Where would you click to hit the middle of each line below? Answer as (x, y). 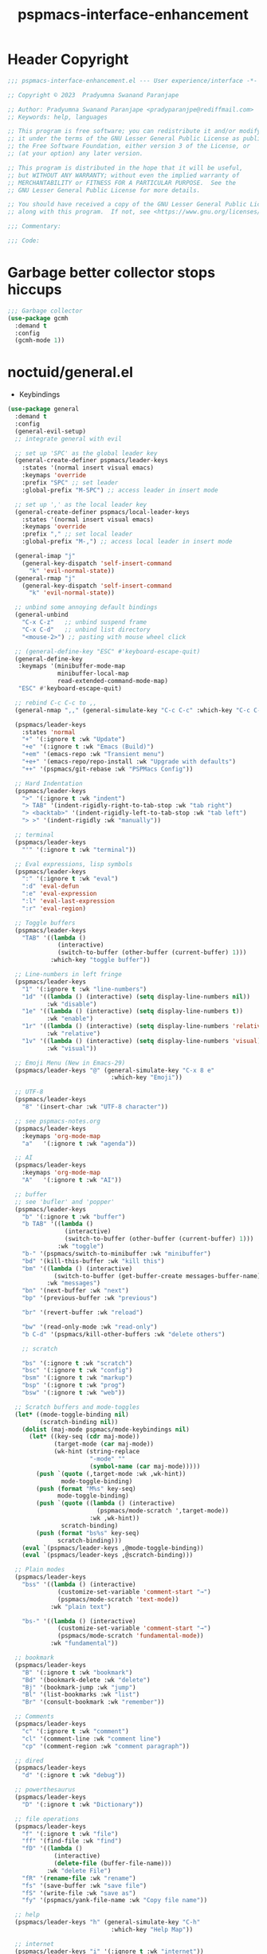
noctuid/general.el (70, 373)
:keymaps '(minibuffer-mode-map (72, 666)
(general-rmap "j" (45, 578)
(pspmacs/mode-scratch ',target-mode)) (162, 1511)
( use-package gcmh (38, 318)
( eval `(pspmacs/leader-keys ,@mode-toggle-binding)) (113, 1548)
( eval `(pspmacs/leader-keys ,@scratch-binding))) (108, 1556)
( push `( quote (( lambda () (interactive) (106, 1504)
